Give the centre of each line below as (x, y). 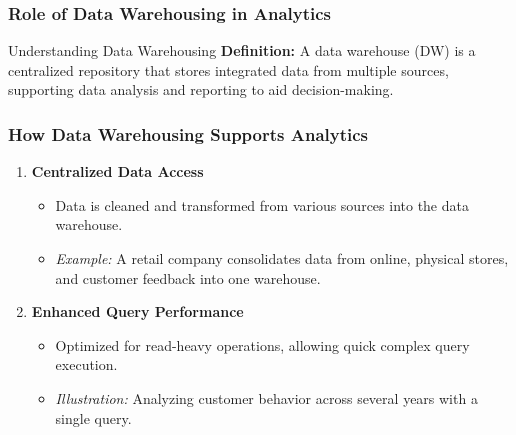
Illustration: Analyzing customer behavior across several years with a (266, 397)
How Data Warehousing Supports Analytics (188, 133)
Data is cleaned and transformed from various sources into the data (262, 204)
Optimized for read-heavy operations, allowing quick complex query (262, 344)
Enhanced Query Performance (137, 311)
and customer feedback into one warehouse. (188, 277)
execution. (86, 364)
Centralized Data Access (117, 171)
